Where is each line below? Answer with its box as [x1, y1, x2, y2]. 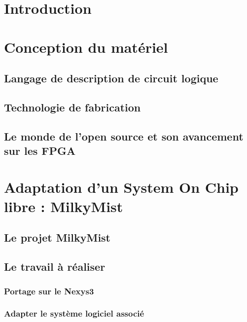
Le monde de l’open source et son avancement [4, 128, 244, 143]
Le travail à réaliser [4, 259, 106, 274]
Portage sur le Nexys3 [4, 285, 94, 297]
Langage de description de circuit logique [4, 71, 218, 86]
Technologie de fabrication [4, 99, 141, 114]
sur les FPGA [4, 143, 76, 158]
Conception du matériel [4, 36, 168, 57]
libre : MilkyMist [4, 196, 123, 216]
